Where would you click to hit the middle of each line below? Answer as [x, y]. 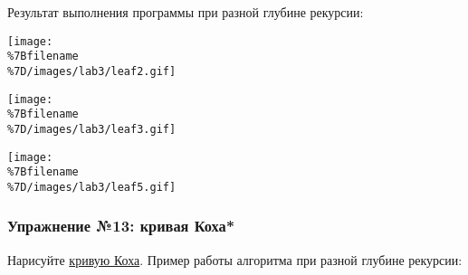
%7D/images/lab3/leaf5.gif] [92, 187]
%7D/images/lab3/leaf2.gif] [92, 71]
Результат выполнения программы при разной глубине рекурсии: [186, 12]
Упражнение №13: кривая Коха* [121, 226]
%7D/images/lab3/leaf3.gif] [92, 129]
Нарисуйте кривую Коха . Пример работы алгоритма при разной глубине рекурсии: [235, 259]
